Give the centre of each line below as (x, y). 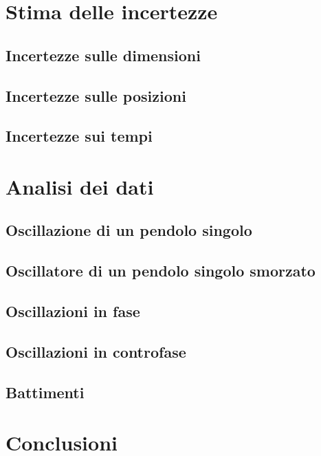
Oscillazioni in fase (73, 311)
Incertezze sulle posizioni (96, 95)
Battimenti (45, 392)
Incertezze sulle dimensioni (103, 55)
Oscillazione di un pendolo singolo (129, 230)
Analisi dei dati (80, 186)
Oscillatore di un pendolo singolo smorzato (160, 271)
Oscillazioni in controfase (96, 351)
